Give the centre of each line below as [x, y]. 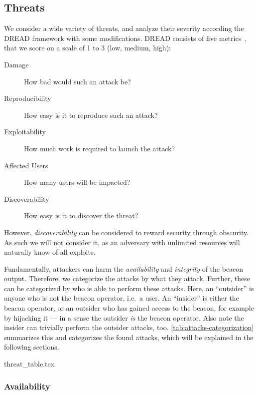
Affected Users [26, 165]
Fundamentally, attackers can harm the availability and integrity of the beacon [124, 268]
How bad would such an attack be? [77, 81]
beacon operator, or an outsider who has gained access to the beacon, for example [129, 308]
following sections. [32, 347]
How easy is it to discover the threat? [81, 215]
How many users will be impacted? [77, 182]
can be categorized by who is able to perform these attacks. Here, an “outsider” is [129, 288]
